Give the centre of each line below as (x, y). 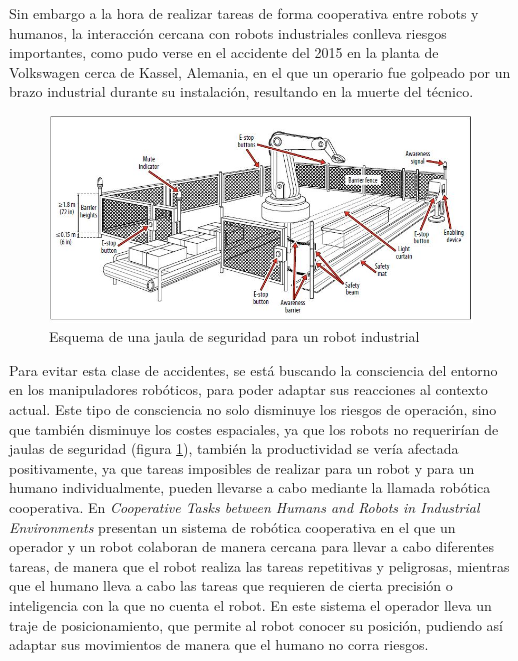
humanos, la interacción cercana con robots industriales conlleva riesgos (228, 32)
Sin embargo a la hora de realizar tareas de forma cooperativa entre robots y (244, 13)
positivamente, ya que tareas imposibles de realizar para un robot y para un (242, 467)
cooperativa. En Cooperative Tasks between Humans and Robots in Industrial (244, 507)
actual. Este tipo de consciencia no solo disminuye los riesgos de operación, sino (253, 409)
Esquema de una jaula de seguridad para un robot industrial (234, 336)
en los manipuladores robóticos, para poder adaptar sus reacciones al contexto (248, 389)
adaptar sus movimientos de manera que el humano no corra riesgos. (219, 644)
